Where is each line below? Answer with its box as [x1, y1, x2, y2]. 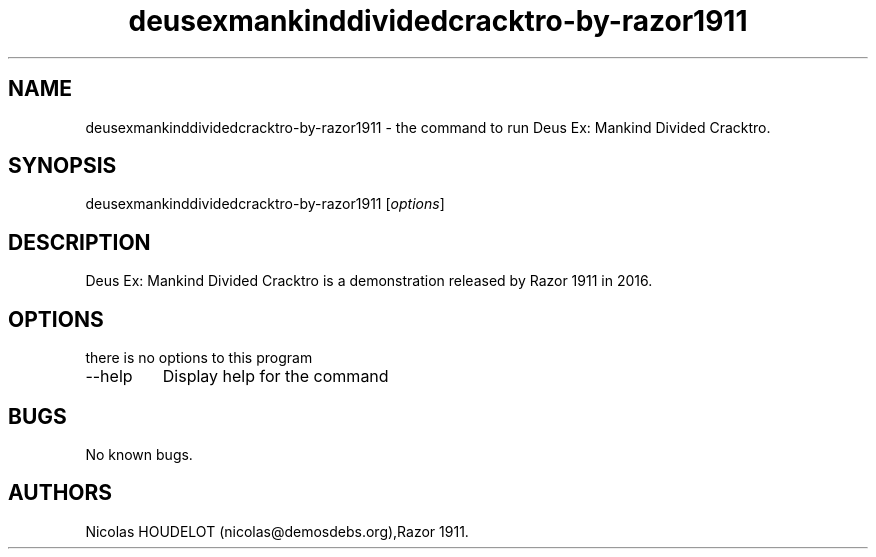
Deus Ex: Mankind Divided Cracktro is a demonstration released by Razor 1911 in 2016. [85, 272, 653, 290]
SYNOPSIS [8, 153, 117, 179]
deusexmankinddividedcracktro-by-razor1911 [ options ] [85, 195, 445, 213]
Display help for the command [162, 366, 389, 387]
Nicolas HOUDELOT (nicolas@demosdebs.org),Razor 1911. [85, 522, 469, 540]
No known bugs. [85, 445, 193, 463]
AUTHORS [8, 480, 113, 506]
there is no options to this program [85, 349, 313, 367]
